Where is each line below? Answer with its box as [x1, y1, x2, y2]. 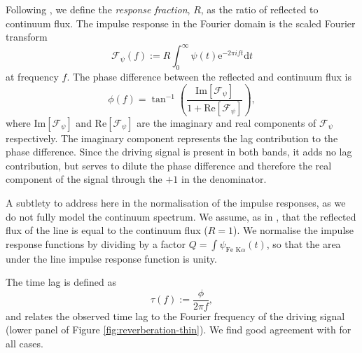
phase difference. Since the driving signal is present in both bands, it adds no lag [6, 144, 352, 159]
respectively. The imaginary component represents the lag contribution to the [6, 130, 338, 145]
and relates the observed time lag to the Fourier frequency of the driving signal [6, 308, 345, 323]
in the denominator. [181, 172, 267, 186]
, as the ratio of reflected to [200, 2, 319, 16]
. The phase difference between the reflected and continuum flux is [67, 69, 352, 84]
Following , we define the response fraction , [6, 2, 190, 16]
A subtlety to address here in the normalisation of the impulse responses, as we [6, 195, 346, 209]
